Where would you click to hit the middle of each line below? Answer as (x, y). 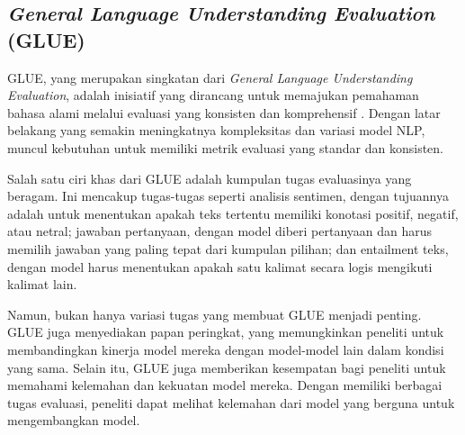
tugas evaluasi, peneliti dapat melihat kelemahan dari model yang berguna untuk (231, 402)
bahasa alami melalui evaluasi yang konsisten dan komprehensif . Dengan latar (224, 112)
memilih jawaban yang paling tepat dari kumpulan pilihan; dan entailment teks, (228, 248)
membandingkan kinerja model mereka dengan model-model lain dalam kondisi (226, 349)
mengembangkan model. (74, 420)
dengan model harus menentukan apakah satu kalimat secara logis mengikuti (220, 266)
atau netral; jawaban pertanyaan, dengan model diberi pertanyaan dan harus (220, 231)
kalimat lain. (42, 284)
